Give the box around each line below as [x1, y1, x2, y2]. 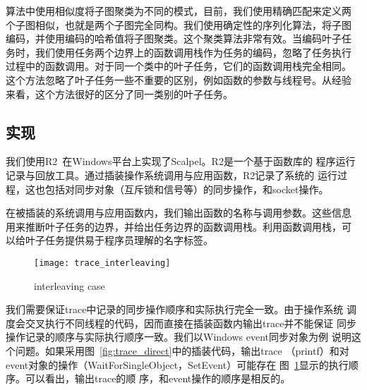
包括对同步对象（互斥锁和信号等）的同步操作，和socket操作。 [44, 181, 329, 196]
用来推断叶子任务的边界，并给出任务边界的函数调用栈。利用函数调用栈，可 [6, 219, 351, 233]
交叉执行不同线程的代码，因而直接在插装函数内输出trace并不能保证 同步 [25, 315, 357, 330]
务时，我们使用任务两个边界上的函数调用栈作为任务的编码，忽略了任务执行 [6, 44, 351, 59]
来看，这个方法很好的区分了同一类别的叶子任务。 [6, 86, 233, 101]
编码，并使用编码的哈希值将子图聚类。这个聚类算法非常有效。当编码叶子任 [6, 31, 351, 46]
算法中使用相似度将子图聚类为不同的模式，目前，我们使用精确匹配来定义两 [6, 4, 351, 18]
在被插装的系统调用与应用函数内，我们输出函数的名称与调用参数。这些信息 [6, 205, 351, 220]
